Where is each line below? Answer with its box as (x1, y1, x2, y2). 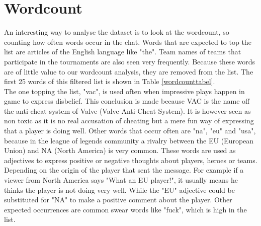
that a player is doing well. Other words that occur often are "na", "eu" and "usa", (4, 125, 256, 136)
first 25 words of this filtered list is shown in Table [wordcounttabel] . (4, 76, 215, 87)
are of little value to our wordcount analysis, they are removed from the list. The (4, 66, 253, 77)
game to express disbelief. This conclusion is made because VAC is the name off (4, 96, 250, 106)
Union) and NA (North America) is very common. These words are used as (4, 145, 236, 156)
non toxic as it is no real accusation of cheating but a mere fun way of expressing (4, 115, 254, 126)
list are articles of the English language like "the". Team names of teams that (4, 46, 241, 57)
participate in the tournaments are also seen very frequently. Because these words (4, 56, 255, 66)
